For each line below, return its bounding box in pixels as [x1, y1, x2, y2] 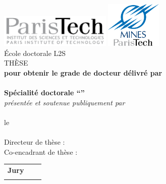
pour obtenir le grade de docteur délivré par [4, 67, 162, 78]
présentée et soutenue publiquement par [4, 97, 125, 107]
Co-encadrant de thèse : [4, 146, 78, 157]
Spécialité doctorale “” [4, 87, 85, 98]
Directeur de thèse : [4, 137, 65, 147]
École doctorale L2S [4, 47, 66, 58]
